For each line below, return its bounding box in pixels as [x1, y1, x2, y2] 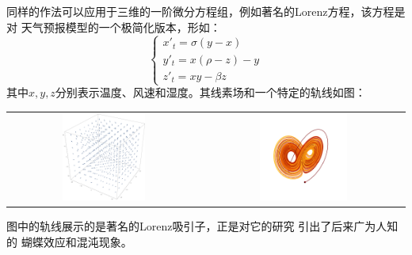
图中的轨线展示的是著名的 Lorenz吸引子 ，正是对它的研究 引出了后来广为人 [6, 218, 387, 234]
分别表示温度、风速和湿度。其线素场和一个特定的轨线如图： [55, 84, 366, 101]
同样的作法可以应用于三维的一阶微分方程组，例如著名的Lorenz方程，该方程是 [6, 3, 406, 19]
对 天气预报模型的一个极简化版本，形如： [6, 18, 221, 35]
